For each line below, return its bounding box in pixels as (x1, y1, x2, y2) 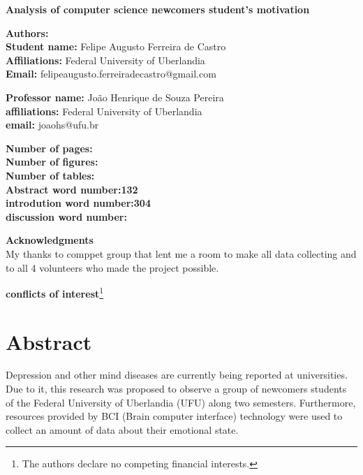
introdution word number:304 (6, 196, 151, 210)
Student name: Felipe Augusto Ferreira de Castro (6, 39, 226, 54)
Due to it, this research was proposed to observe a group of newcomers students (6, 381, 347, 396)
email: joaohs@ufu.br (6, 117, 99, 132)
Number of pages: (6, 140, 93, 155)
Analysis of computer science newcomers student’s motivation (6, 2, 310, 16)
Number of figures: (6, 154, 98, 169)
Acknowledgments (6, 233, 94, 247)
